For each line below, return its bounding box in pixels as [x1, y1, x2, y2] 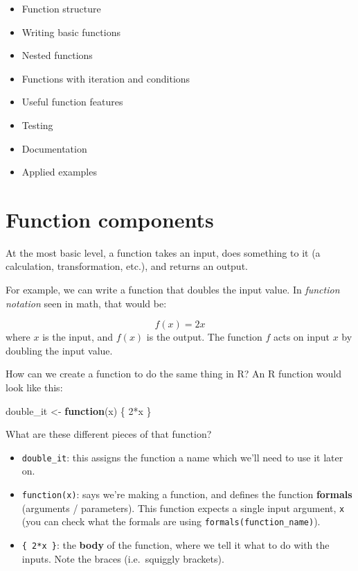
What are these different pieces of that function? [6, 427, 212, 441]
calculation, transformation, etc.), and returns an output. [6, 259, 248, 273]
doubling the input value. [6, 343, 113, 357]
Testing [21, 117, 53, 132]
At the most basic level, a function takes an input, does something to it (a [6, 245, 321, 259]
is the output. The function [146, 330, 262, 344]
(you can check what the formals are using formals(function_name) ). [21, 514, 321, 529]
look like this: [6, 380, 63, 395]
